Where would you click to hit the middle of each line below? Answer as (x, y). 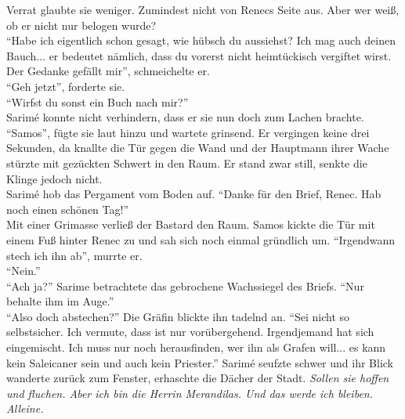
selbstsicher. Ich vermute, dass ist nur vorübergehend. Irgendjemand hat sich (190, 332)
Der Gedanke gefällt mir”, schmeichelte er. (108, 71)
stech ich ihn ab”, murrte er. (74, 255)
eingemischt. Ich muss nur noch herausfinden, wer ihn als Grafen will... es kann (196, 347)
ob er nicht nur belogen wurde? (81, 25)
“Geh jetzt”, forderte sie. (66, 86)
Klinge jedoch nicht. (54, 178)
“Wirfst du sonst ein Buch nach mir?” (98, 101)
